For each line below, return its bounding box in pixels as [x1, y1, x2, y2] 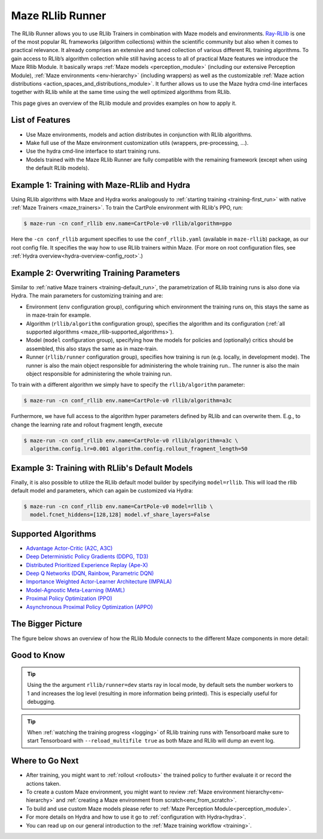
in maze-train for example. [26, 311, 92, 319]
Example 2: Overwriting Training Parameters [11, 268, 181, 278]
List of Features [11, 115, 71, 125]
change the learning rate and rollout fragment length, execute [11, 421, 163, 428]
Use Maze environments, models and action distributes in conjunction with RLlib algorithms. [26, 131, 252, 138]
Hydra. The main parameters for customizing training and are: [11, 292, 163, 299]
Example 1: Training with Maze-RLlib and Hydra [11, 180, 191, 190]
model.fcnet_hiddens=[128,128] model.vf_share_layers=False [30, 511, 210, 518]
